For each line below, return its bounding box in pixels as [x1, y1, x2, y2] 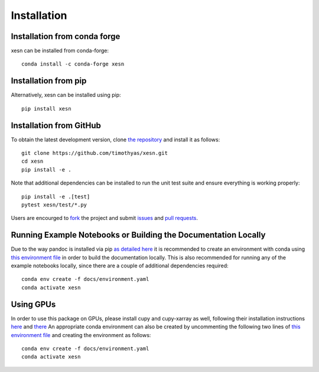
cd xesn [21, 158, 44, 165]
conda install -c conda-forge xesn [21, 61, 125, 67]
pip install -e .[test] [21, 193, 90, 200]
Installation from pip [11, 76, 87, 86]
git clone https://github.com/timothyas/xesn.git [21, 150, 168, 157]
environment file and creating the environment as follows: [11, 331, 151, 338]
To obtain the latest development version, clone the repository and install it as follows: [11, 136, 220, 143]
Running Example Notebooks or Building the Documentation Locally [11, 230, 266, 240]
